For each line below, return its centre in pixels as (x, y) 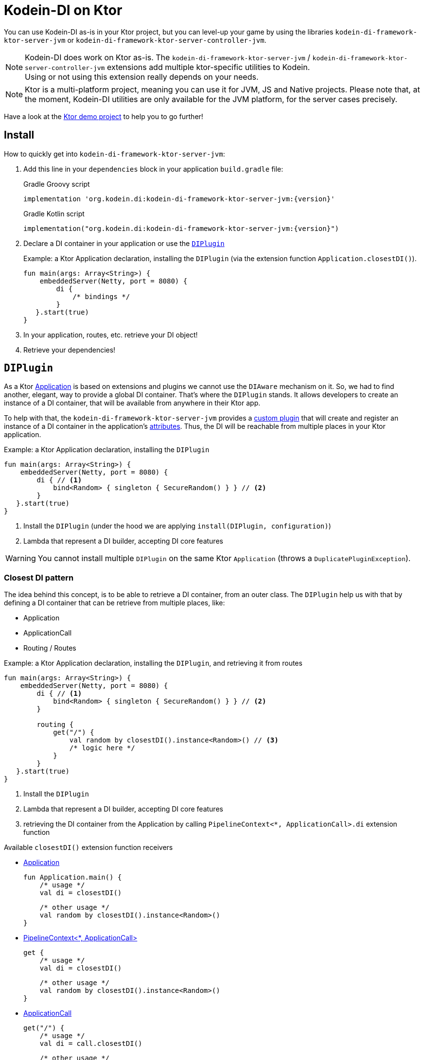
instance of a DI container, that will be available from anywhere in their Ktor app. (132, 403)
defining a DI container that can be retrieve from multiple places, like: (115, 603)
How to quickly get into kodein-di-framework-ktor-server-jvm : (115, 154)
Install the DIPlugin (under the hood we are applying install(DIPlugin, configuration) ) (177, 526)
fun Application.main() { (73, 877)
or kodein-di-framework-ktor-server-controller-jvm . (167, 40)
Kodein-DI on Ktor (63, 10)
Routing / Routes (50, 648)
